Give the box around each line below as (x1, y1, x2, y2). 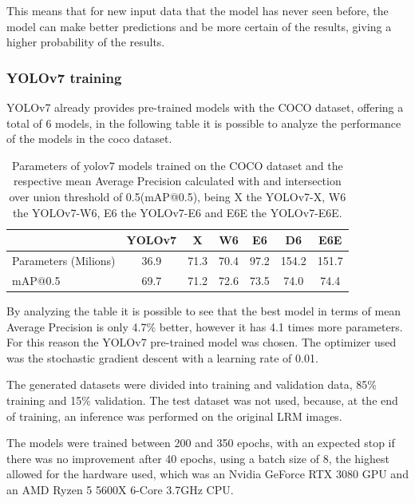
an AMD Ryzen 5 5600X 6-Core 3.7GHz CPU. (6, 481, 234, 497)
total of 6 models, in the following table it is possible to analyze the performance (6, 114, 401, 131)
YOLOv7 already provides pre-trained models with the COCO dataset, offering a (6, 99, 404, 115)
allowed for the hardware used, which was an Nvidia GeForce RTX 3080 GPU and (6, 465, 409, 482)
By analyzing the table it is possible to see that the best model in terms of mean (6, 302, 401, 319)
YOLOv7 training (6, 67, 122, 87)
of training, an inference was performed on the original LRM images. (6, 407, 342, 424)
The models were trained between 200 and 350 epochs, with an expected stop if (6, 434, 395, 451)
